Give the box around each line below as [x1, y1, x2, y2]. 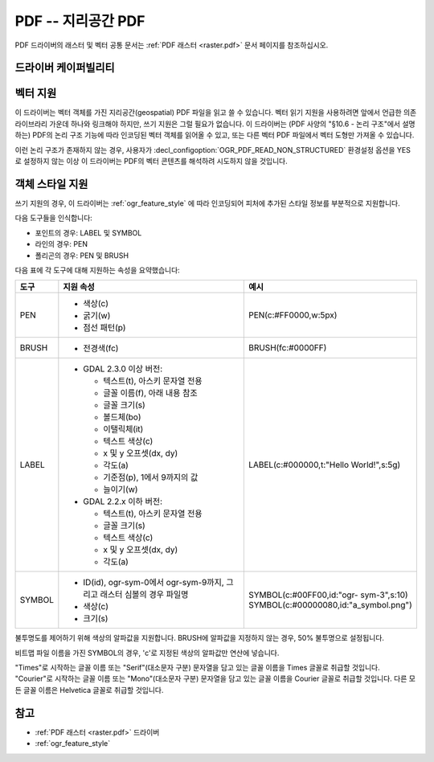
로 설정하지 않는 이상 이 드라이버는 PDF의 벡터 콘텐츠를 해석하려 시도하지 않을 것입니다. [14, 157, 289, 166]
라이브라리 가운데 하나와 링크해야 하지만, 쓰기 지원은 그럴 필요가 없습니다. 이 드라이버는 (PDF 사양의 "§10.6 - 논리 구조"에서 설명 [14, 119, 416, 129]
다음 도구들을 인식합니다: [14, 213, 92, 223]
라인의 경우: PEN [35, 240, 88, 249]
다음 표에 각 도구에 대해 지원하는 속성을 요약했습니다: [14, 265, 180, 275]
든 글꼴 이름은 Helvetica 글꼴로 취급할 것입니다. [14, 685, 164, 694]
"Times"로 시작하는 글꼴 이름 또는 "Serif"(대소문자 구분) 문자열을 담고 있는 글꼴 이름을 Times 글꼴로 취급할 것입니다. [14, 663, 381, 673]
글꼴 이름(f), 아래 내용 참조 [103, 387, 198, 399]
